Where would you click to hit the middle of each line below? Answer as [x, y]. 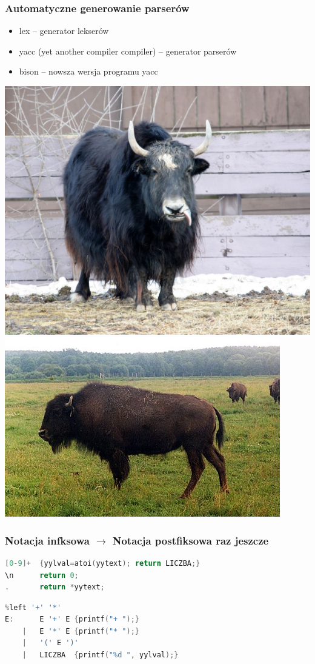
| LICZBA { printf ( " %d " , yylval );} [100, 655]
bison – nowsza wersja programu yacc [88, 71]
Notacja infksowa [47, 540]
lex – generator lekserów [64, 31]
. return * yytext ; [55, 587]
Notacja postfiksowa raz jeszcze [191, 540]
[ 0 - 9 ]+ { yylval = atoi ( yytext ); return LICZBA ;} [103, 563]
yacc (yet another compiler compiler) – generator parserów [128, 51]
